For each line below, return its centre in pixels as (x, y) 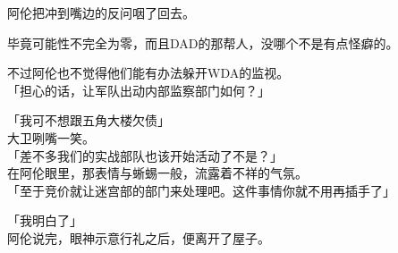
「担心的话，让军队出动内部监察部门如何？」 (139, 90)
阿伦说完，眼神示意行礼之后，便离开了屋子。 (139, 237)
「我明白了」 (45, 220)
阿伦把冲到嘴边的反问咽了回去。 (101, 13)
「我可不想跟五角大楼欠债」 (89, 120)
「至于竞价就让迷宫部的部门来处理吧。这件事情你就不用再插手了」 (201, 190)
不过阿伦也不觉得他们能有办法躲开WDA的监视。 (148, 73)
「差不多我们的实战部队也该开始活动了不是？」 (145, 155)
